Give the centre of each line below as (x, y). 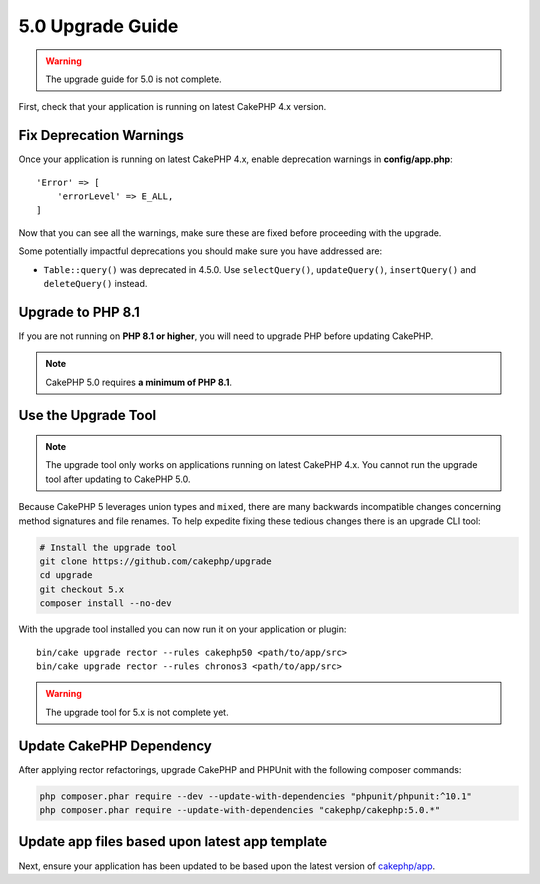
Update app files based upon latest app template (173, 841)
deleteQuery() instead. (95, 283)
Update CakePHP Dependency (115, 745)
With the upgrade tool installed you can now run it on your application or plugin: (182, 629)
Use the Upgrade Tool (87, 415)
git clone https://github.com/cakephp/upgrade (155, 561)
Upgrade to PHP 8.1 (79, 311)
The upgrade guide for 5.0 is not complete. (133, 79)
